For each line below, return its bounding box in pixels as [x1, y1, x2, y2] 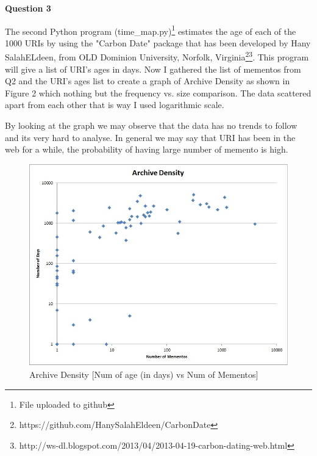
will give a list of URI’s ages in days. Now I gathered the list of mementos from [5, 62, 301, 75]
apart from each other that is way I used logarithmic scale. [5, 98, 224, 111]
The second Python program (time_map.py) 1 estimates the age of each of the [5, 23, 296, 37]
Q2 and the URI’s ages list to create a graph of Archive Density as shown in [5, 74, 290, 87]
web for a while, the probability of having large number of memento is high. [5, 143, 288, 156]
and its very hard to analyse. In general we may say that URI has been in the [5, 131, 296, 143]
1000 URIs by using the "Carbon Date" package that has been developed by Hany [5, 36, 311, 49]
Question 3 [5, 2, 51, 14]
